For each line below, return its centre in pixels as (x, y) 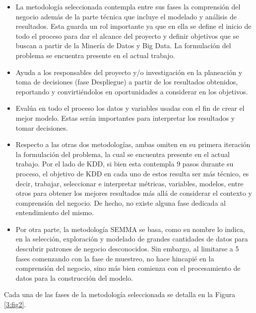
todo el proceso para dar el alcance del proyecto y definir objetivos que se (127, 36)
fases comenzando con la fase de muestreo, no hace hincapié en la (115, 258)
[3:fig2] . (15, 304)
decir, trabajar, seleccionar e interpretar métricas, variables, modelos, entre (129, 183)
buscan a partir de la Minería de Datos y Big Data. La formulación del (123, 45)
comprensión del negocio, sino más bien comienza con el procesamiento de (128, 268)
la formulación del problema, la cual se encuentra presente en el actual (123, 154)
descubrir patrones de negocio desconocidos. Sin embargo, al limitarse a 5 (127, 249)
